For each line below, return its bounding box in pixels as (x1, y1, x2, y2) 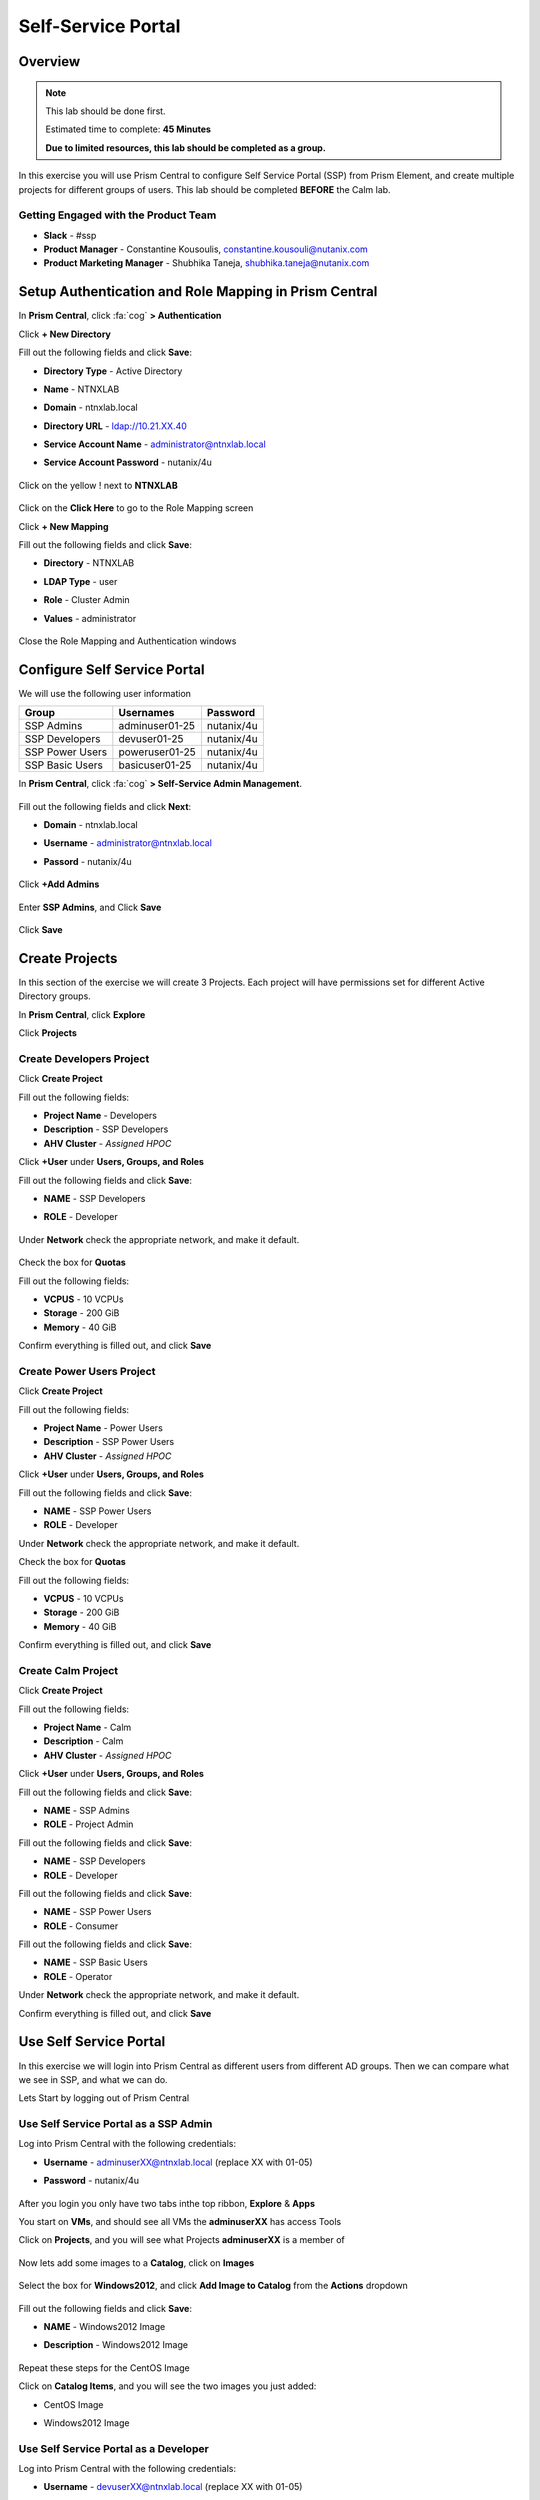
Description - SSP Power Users (43, 1436, 175, 1448)
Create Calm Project (18, 1663, 119, 1677)
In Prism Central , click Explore (18, 1008, 146, 1020)
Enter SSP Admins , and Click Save (18, 901, 162, 913)
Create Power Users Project (18, 1364, 156, 1378)
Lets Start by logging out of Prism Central (18, 2092, 190, 2104)
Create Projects (18, 950, 118, 967)
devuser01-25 (118, 732, 184, 746)
